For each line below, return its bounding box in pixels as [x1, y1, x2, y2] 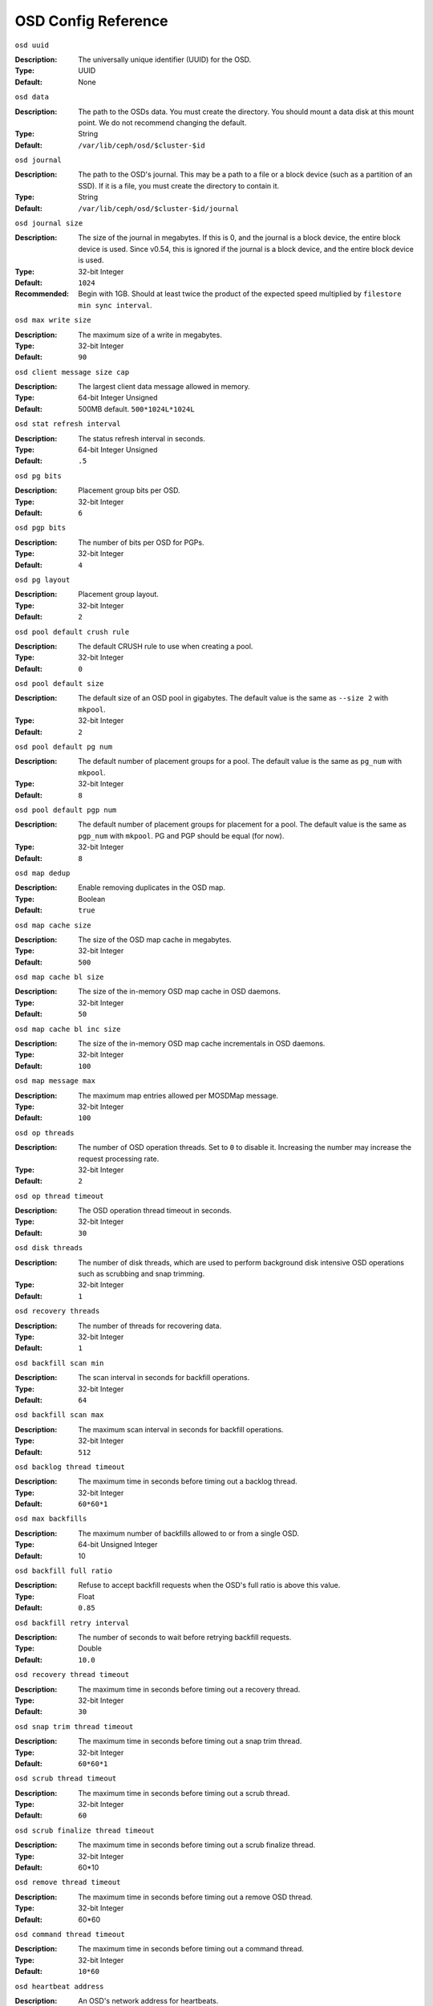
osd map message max [14, 1076, 96, 1086]
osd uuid [14, 40, 50, 50]
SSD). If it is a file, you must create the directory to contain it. [78, 181, 280, 190]
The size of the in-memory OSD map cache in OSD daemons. [78, 987, 281, 997]
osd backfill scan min [14, 1358, 104, 1367]
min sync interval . [78, 300, 152, 310]
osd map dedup [14, 868, 71, 878]
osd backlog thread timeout [14, 1462, 126, 1472]
